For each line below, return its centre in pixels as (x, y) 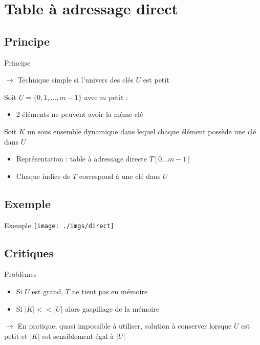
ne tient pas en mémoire (110, 291)
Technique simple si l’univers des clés (75, 80)
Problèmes (20, 274)
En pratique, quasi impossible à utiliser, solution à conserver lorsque (125, 326)
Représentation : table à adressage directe (82, 159)
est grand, (48, 291)
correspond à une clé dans (120, 176)
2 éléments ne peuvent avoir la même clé (80, 114)
